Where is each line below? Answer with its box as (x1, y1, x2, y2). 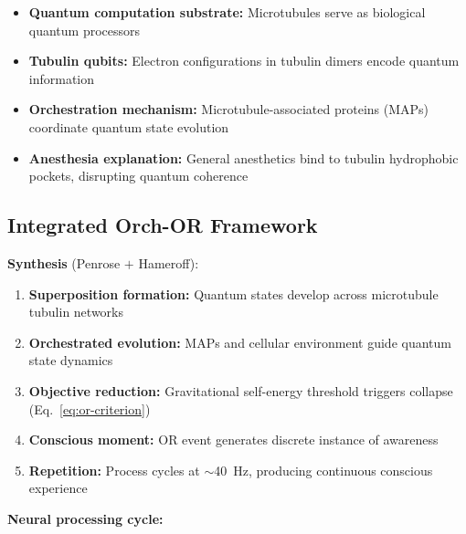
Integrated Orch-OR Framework (7, 211, 318, 239)
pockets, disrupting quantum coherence (28, 166, 249, 185)
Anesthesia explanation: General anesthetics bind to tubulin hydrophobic (28, 148, 459, 167)
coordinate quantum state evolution (28, 117, 229, 136)
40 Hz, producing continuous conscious (214, 460, 433, 479)
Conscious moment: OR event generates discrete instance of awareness (28, 430, 439, 449)
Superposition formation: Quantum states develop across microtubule (28, 284, 439, 303)
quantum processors (28, 20, 141, 39)
